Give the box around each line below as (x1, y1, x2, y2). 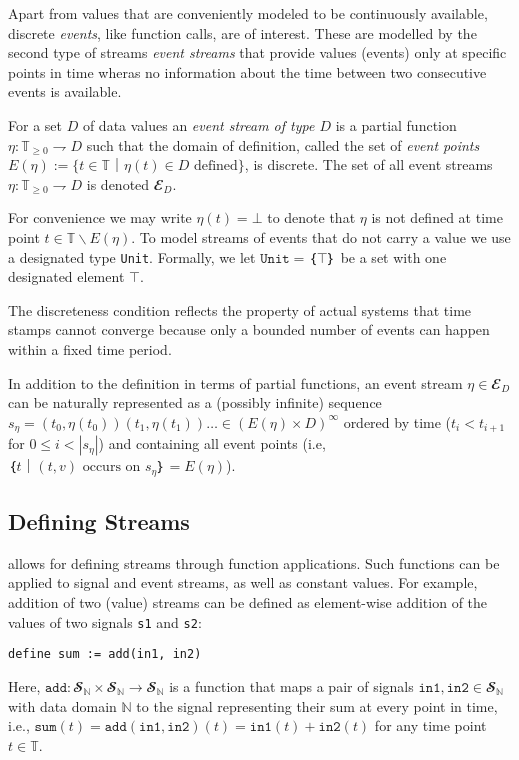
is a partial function (335, 114, 457, 135)
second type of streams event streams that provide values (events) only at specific (8, 42, 507, 63)
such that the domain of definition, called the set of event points (86, 134, 480, 155)
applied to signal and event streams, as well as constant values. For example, (8, 572, 478, 593)
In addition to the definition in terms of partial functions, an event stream (8, 372, 463, 393)
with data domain (8, 695, 117, 716)
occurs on (82, 460, 141, 475)
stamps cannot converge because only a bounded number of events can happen (8, 319, 490, 340)
